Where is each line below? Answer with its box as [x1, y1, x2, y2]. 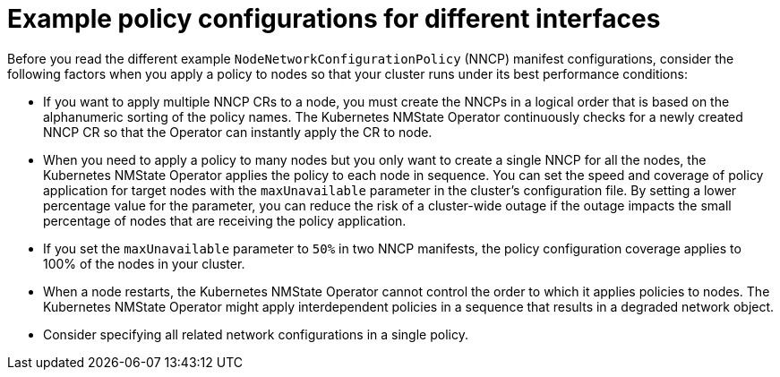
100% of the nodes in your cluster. [43, 255, 245, 271]
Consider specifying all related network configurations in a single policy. [43, 326, 468, 342]
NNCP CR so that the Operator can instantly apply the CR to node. [43, 124, 433, 140]
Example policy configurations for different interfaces [7, 4, 661, 34]
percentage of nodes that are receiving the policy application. [43, 212, 407, 228]
